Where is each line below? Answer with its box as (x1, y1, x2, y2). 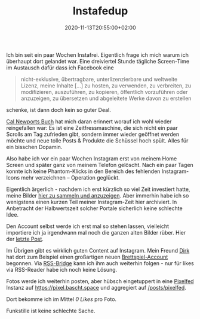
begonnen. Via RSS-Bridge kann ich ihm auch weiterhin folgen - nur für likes (6, 259, 194, 267)
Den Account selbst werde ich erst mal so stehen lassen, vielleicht (6, 223, 169, 230)
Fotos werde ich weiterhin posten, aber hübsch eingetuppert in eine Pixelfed (6, 277, 194, 285)
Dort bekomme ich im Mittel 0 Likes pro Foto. (6, 295, 117, 303)
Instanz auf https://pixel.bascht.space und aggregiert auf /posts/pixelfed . (6, 284, 186, 291)
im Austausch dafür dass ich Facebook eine (6, 64, 115, 71)
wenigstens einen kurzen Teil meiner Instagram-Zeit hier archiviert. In (6, 198, 177, 205)
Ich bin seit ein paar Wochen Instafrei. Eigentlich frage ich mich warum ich (6, 51, 189, 58)
